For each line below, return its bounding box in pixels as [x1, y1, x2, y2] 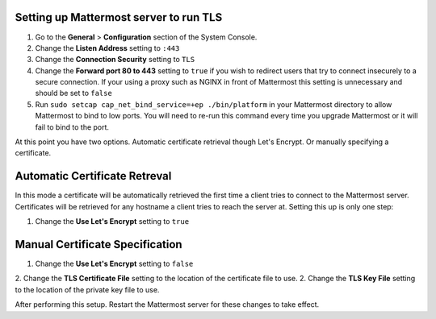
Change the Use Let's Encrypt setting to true [35, 217, 190, 226]
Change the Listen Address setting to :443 [35, 43, 180, 52]
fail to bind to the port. [35, 122, 109, 132]
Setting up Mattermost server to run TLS [15, 10, 223, 24]
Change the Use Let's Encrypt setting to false [35, 259, 194, 269]
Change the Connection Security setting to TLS [35, 55, 195, 64]
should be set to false [35, 89, 112, 98]
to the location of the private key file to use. [15, 284, 160, 294]
